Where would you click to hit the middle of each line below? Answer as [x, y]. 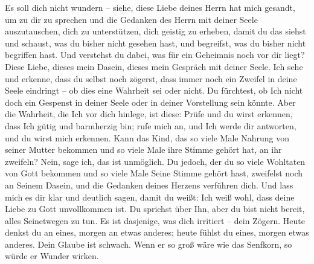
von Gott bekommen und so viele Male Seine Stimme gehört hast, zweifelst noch [154, 173]
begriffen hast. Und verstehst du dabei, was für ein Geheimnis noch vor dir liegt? [155, 55]
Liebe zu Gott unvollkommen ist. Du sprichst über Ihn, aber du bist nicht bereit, [155, 209]
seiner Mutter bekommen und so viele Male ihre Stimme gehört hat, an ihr [143, 150]
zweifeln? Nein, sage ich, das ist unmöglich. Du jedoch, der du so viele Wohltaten [155, 161]
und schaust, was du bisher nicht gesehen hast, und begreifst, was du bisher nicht [155, 43]
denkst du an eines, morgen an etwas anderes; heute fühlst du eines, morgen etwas [157, 232]
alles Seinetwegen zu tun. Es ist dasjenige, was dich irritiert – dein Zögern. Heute [155, 220]
